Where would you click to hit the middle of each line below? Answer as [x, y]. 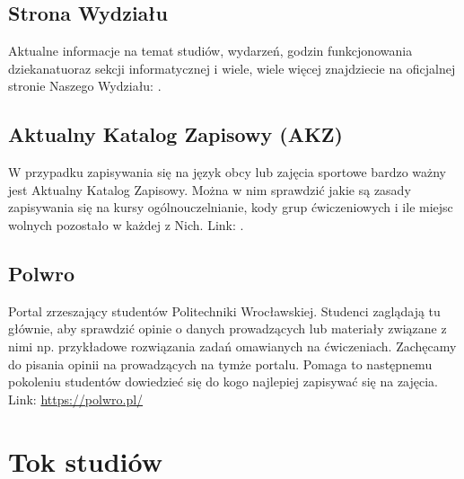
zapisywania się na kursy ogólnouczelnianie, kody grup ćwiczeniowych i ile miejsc [231, 207]
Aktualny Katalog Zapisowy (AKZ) [175, 134]
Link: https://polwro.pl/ [76, 399]
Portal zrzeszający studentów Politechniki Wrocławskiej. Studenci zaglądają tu [224, 310]
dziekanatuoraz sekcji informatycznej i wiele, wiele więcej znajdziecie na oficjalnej [232, 68]
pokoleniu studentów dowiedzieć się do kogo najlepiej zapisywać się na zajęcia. [223, 381]
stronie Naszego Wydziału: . [85, 86]
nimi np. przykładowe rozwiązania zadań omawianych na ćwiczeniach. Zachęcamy [232, 346]
